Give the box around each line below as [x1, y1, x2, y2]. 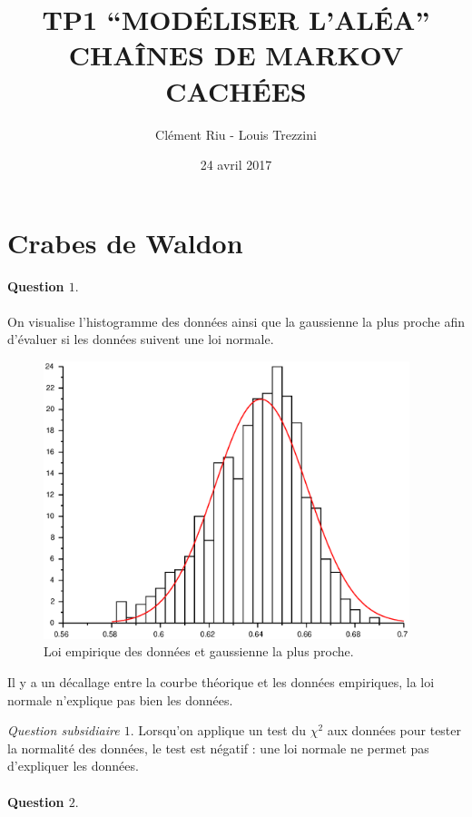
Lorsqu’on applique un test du [138, 721, 306, 740]
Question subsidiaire [7, 721, 120, 740]
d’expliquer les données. [7, 756, 139, 775]
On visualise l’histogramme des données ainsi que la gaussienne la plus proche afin [7, 311, 465, 330]
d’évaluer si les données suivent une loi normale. [7, 330, 274, 349]
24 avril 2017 [200, 155, 272, 174]
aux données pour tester [327, 721, 462, 740]
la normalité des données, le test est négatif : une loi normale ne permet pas [7, 738, 429, 757]
